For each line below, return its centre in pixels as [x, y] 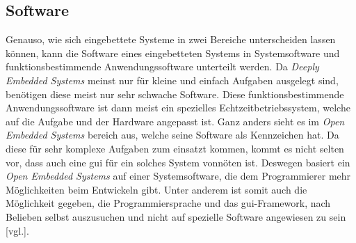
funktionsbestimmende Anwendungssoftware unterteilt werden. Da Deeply [162, 66]
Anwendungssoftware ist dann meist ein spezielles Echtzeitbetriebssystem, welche [178, 108]
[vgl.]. [17, 230]
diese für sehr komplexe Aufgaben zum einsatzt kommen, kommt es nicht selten [175, 148]
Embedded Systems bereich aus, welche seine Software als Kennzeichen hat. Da [172, 135]
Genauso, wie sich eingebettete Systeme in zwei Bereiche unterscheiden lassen [171, 39]
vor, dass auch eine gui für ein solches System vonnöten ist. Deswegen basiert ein [178, 162]
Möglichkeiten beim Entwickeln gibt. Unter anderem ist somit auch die [156, 189]
